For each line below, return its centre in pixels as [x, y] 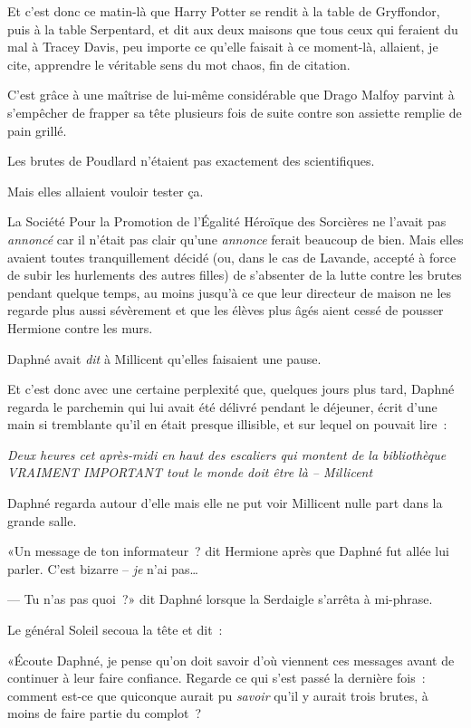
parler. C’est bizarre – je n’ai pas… [103, 568]
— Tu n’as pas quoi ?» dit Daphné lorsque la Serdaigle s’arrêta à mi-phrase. [220, 599]
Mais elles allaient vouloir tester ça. [106, 191]
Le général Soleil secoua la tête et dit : [115, 630]
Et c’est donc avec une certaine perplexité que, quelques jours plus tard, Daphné [231, 389]
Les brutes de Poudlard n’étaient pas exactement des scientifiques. [191, 161]
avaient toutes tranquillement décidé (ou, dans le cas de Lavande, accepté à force [232, 257]
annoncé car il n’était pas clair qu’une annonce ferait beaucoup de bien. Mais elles [235, 239]
